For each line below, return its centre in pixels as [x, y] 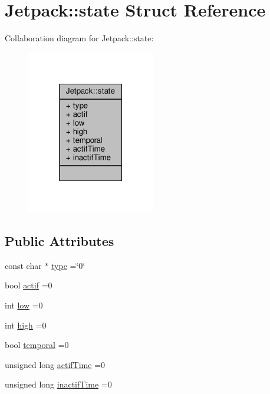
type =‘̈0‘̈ [68, 265]
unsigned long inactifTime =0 [58, 384]
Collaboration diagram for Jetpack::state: [79, 38]
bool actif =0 [29, 285]
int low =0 [24, 305]
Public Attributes [60, 241]
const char [23, 265]
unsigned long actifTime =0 [55, 364]
